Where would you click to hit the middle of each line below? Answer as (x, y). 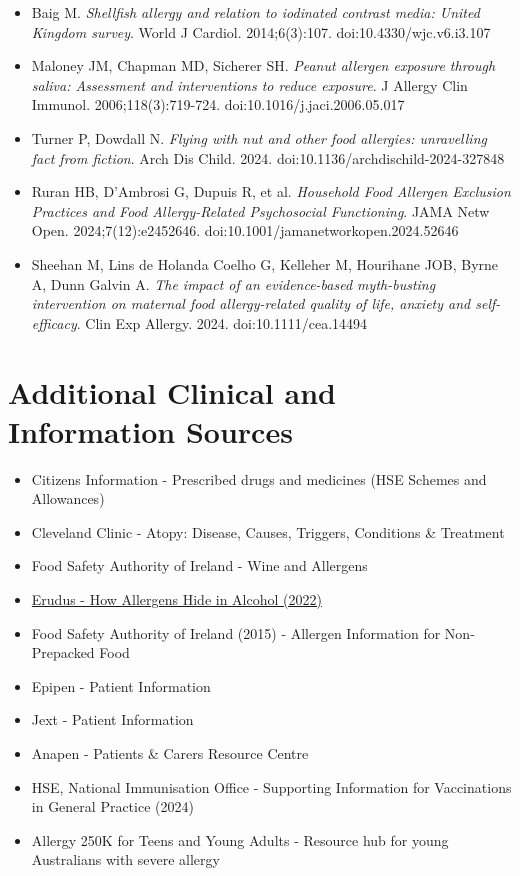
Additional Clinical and (172, 391)
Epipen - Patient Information (121, 685)
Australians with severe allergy (125, 859)
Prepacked (63, 652)
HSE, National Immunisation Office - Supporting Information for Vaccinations (271, 786)
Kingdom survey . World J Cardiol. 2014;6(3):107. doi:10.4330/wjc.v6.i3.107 (261, 31)
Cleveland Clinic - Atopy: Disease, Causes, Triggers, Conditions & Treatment (268, 531)
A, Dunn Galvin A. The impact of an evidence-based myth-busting (233, 283)
